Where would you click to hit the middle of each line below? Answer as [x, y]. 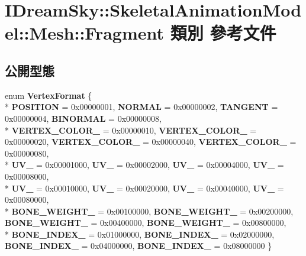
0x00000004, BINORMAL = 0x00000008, [83, 118]
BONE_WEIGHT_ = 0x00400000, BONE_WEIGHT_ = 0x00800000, [146, 223]
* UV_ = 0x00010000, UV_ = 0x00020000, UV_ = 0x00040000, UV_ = [144, 188]
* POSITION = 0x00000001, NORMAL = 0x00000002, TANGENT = [141, 107]
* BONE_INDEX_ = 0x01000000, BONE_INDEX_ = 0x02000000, [140, 234]
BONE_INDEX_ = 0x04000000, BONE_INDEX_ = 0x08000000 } [138, 246]
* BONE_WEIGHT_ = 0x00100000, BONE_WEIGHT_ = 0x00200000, [149, 211]
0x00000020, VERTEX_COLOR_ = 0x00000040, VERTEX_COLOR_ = [151, 142]
